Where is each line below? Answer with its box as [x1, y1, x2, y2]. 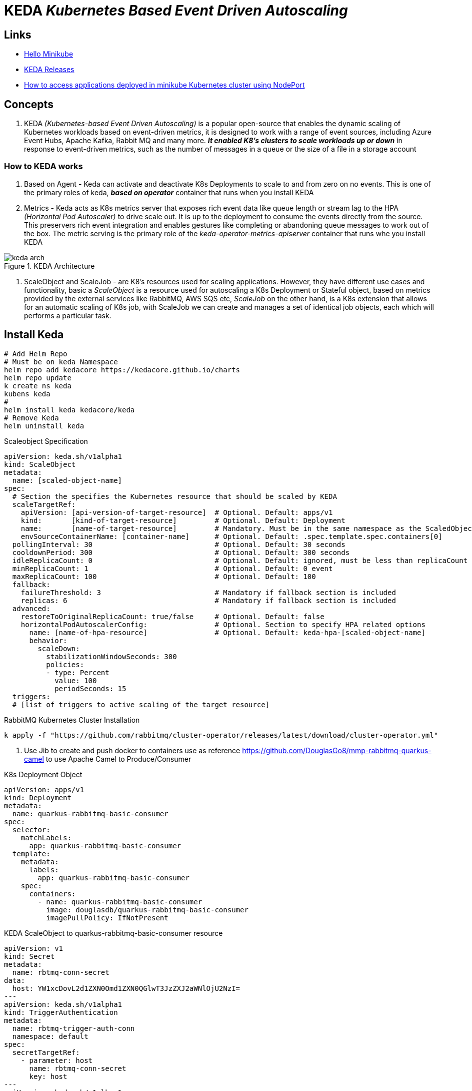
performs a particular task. [24, 311, 111, 320]
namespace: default [12, 1032, 88, 1040]
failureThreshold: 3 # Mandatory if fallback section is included [20, 588, 396, 597]
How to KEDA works [4, 161, 83, 172]
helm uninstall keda [4, 421, 84, 430]
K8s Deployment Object [4, 770, 82, 779]
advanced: [12, 604, 50, 613]
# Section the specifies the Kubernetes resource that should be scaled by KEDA [12, 492, 337, 500]
